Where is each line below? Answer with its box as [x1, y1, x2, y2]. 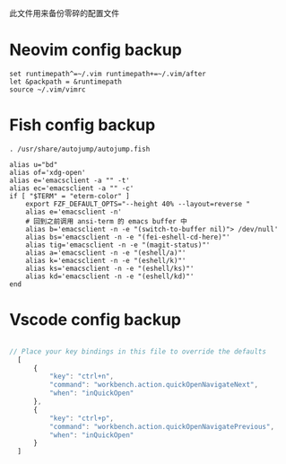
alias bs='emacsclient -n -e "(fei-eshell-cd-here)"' [25, 232, 230, 241]
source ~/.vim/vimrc [9, 84, 87, 94]
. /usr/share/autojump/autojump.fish [9, 144, 151, 153]
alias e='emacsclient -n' [25, 207, 123, 216]
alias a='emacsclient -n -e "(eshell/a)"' [25, 248, 186, 258]
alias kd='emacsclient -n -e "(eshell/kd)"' [25, 272, 195, 281]
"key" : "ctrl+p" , [48, 414, 115, 423]
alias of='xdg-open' [9, 168, 87, 177]
